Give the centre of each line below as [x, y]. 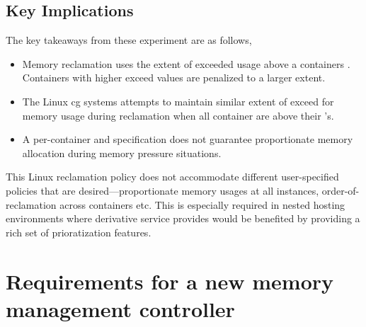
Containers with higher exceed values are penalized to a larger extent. [174, 78]
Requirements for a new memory [170, 281]
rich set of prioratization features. [79, 232]
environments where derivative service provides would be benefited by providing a [183, 218]
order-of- [341, 190]
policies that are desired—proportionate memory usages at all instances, [162, 190]
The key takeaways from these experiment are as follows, [129, 40]
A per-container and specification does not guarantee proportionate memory [188, 139]
